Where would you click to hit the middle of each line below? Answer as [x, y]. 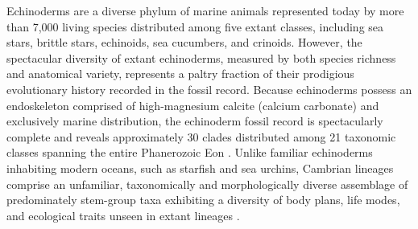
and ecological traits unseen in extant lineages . [123, 215]
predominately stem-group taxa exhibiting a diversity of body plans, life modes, [203, 200]
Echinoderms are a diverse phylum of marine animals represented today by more [205, 10]
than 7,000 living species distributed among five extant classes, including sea [195, 26]
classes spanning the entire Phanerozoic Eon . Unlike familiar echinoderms [190, 152]
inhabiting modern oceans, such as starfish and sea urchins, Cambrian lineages [200, 168]
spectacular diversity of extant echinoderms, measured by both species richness [201, 57]
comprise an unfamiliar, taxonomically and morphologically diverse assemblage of [207, 184]
